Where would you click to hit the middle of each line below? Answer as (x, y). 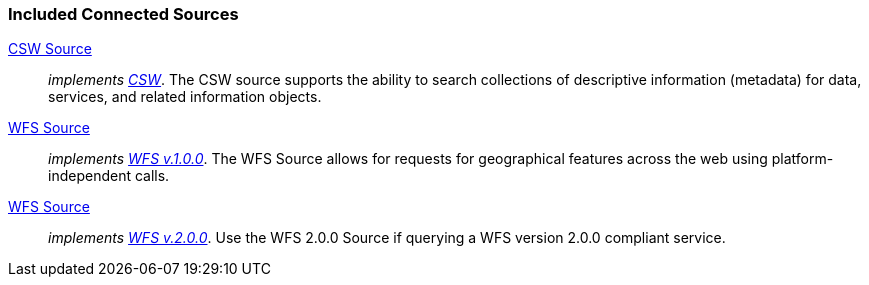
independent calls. (109, 176)
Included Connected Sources (123, 14)
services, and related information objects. (185, 97)
